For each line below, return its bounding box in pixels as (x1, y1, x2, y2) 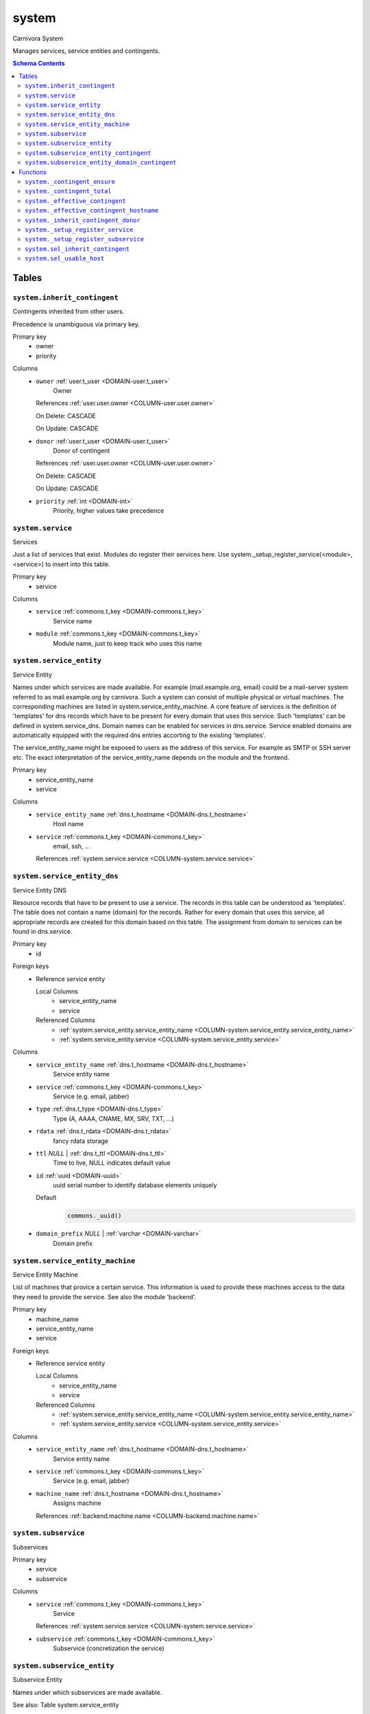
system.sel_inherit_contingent (25, 245, 130, 253)
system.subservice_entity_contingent (25, 149, 152, 157)
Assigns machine (53, 1499, 102, 1508)
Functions (18, 168, 47, 176)
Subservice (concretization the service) (53, 1644, 164, 1652)
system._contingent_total (25, 187, 112, 195)
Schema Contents (12, 59, 65, 68)
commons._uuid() (67, 1212, 123, 1220)
